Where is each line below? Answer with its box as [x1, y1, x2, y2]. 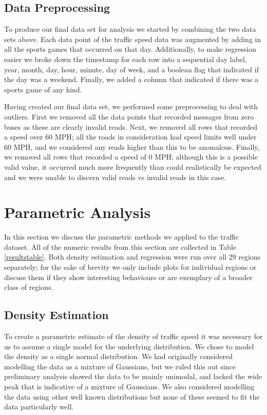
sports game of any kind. [4, 84, 82, 94]
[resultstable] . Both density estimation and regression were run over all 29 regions [4, 251, 261, 262]
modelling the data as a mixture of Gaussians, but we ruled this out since [4, 361, 236, 371]
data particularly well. [4, 401, 74, 412]
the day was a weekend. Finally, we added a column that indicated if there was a [4, 74, 259, 85]
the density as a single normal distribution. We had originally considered [4, 351, 233, 362]
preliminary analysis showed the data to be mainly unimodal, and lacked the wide [4, 371, 262, 382]
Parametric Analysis [4, 202, 151, 223]
